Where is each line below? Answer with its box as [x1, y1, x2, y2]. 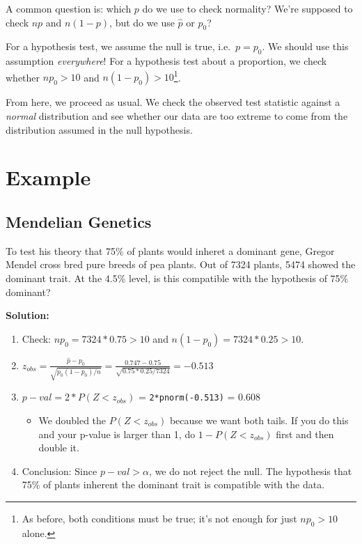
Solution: [6, 308, 49, 322]
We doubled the [38, 412, 107, 427]
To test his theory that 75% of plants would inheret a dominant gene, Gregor [6, 243, 335, 258]
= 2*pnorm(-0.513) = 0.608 [138, 389, 260, 404]
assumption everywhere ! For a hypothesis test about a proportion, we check [6, 54, 327, 68]
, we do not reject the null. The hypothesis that [149, 463, 352, 478]
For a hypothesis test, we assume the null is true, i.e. [6, 39, 231, 54]
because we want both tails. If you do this [169, 412, 349, 427]
